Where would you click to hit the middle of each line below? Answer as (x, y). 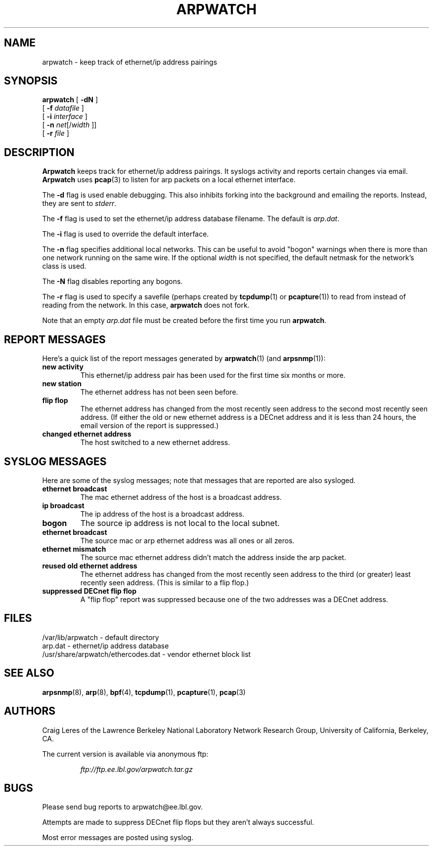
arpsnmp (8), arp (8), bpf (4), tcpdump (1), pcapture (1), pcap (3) (144, 692)
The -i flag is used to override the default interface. (126, 234)
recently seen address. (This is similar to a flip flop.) (165, 582)
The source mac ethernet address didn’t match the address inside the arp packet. (213, 557)
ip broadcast (63, 505)
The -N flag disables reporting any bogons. (112, 282)
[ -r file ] (56, 133)
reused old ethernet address (90, 566)
